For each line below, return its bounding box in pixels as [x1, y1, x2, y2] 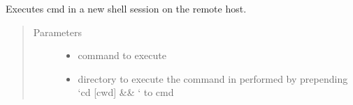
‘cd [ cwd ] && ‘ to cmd [78, 85, 174, 99]
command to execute [78, 48, 166, 63]
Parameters [33, 24, 82, 39]
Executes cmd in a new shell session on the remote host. [6, 1, 247, 15]
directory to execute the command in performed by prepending [78, 71, 348, 86]
